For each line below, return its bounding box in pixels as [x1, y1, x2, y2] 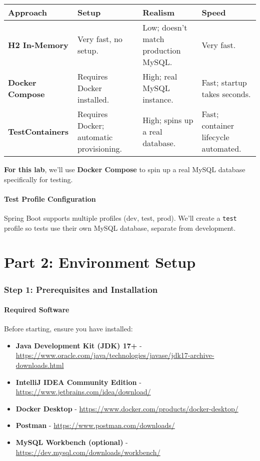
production [142, 45, 181, 56]
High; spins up [142, 114, 193, 126]
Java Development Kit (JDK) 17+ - [15, 340, 142, 350]
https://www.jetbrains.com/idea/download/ [15, 386, 151, 397]
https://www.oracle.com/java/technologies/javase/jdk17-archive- [15, 350, 214, 360]
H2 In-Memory [8, 39, 68, 51]
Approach [8, 7, 47, 18]
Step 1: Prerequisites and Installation [4, 283, 158, 295]
